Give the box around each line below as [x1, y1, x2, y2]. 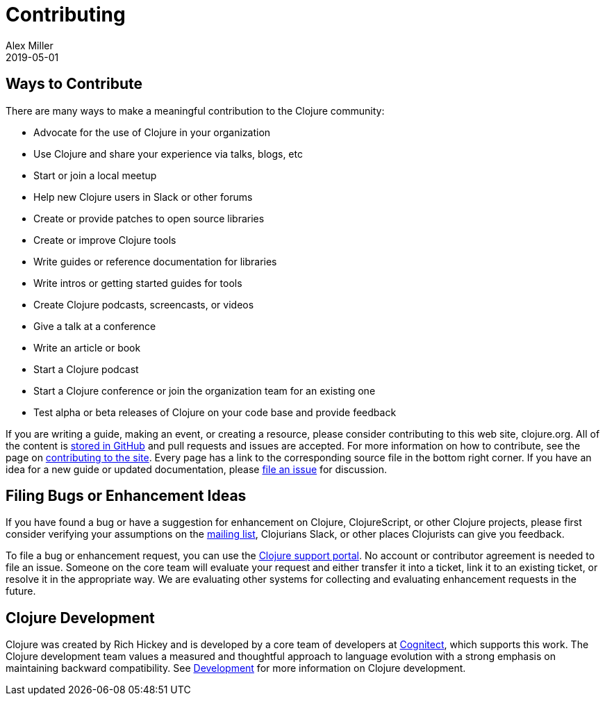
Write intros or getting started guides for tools [33, 277, 242, 289]
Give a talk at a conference [33, 320, 156, 332]
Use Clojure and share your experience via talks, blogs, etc [33, 147, 303, 160]
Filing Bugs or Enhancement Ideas [6, 487, 247, 505]
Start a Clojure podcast [33, 363, 139, 375]
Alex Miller [6, 39, 53, 51]
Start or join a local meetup [33, 169, 157, 181]
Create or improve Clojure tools [33, 233, 176, 246]
